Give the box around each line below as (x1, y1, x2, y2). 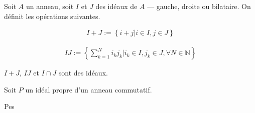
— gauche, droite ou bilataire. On (147, 1, 251, 11)
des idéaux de (95, 1, 138, 11)
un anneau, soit (26, 1, 74, 11)
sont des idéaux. (58, 67, 108, 78)
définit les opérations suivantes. (4, 10, 100, 21)
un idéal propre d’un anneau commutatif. (25, 84, 152, 94)
